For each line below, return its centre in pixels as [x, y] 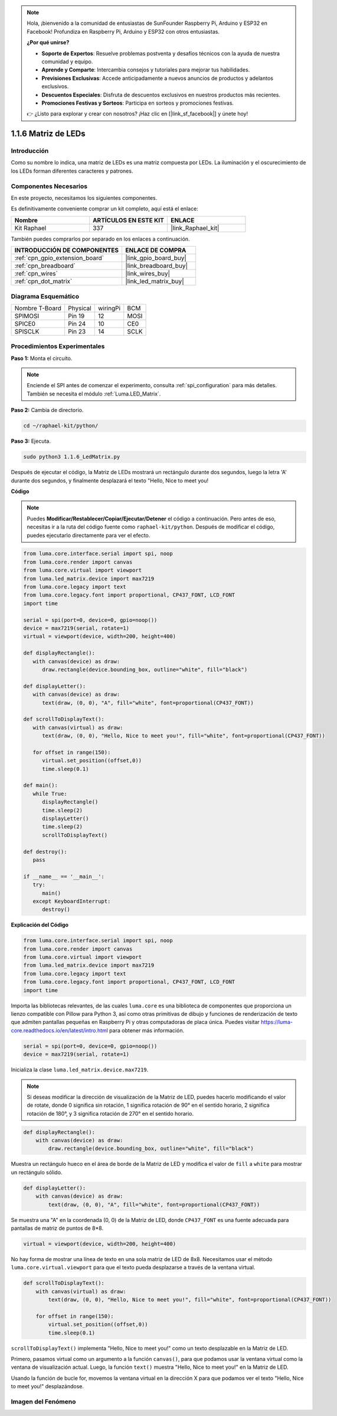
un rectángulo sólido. [37, 1172]
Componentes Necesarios [49, 186]
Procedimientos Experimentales [58, 346]
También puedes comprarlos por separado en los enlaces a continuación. [100, 239]
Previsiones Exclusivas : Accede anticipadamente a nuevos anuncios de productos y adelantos [158, 78]
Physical [80, 308]
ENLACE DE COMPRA [156, 250]
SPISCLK [27, 331]
